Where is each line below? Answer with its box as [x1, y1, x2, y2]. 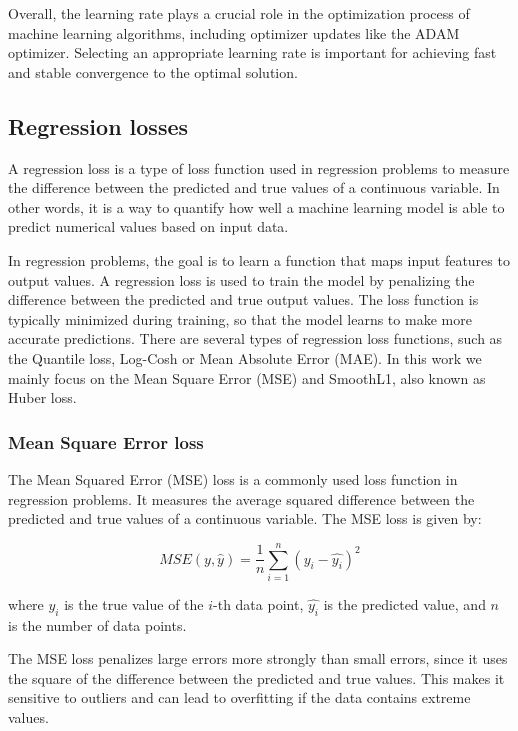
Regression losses [8, 110, 189, 141]
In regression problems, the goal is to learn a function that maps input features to [8, 249, 510, 270]
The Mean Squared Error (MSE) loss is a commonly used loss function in [8, 468, 458, 489]
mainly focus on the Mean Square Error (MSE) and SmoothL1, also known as [8, 367, 486, 388]
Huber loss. [8, 387, 77, 408]
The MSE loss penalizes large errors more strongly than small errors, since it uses [8, 648, 508, 669]
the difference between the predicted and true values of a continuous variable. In [8, 177, 500, 198]
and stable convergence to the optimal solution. [8, 61, 298, 82]
